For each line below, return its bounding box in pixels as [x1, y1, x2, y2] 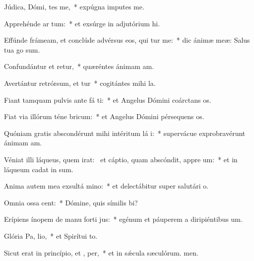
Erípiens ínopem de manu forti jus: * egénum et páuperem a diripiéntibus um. [4, 214, 243, 224]
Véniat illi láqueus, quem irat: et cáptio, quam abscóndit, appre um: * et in [4, 154, 238, 164]
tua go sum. [4, 44, 40, 55]
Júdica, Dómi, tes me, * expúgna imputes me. [4, 1, 144, 11]
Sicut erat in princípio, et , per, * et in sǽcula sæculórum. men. [4, 247, 198, 258]
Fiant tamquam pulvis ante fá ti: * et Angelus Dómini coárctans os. [4, 94, 211, 105]
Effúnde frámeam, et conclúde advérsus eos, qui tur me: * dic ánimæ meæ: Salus [4, 35, 250, 45]
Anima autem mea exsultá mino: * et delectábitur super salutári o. [4, 181, 209, 191]
